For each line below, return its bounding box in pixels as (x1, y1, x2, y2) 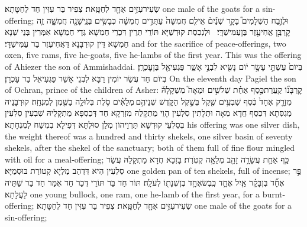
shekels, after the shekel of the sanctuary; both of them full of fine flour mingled (5, 141, 295, 154)
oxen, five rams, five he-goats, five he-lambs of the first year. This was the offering (5, 48, 302, 61)
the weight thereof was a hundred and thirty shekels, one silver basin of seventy (5, 129, 293, 142)
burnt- (262, 187, 286, 200)
